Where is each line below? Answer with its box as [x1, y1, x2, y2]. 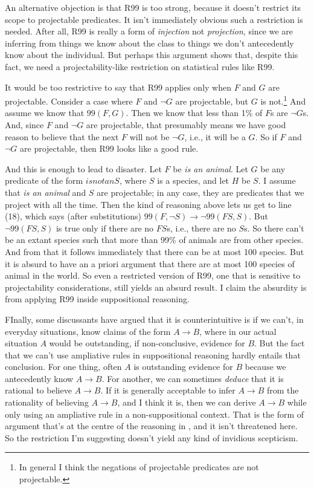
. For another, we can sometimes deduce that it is [101, 372, 284, 384]
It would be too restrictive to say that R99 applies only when [5, 80, 231, 93]
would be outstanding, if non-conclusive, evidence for [49, 337, 245, 349]
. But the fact [254, 337, 305, 349]
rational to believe [5, 384, 72, 397]
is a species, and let [157, 174, 229, 187]
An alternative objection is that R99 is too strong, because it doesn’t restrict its [5, 1, 301, 13]
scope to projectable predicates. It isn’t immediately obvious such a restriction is [5, 13, 303, 25]
